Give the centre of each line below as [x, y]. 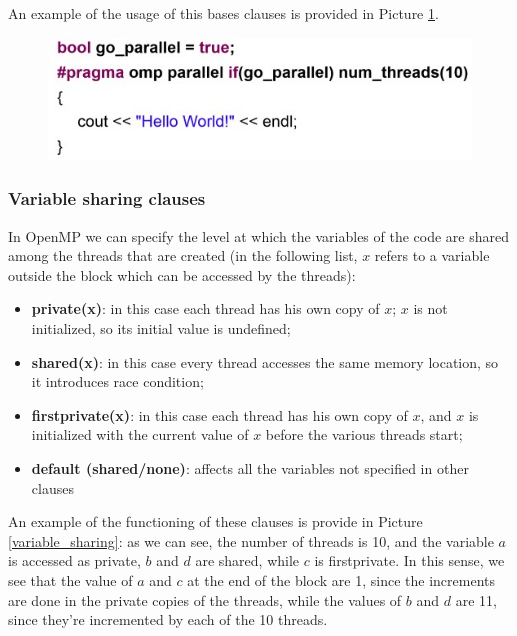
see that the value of [70, 580]
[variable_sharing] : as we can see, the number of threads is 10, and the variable [251, 540]
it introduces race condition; [117, 381]
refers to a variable [432, 255]
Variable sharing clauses [107, 198]
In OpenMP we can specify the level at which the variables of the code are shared [259, 235]
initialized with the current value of [140, 434]
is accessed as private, [74, 560]
